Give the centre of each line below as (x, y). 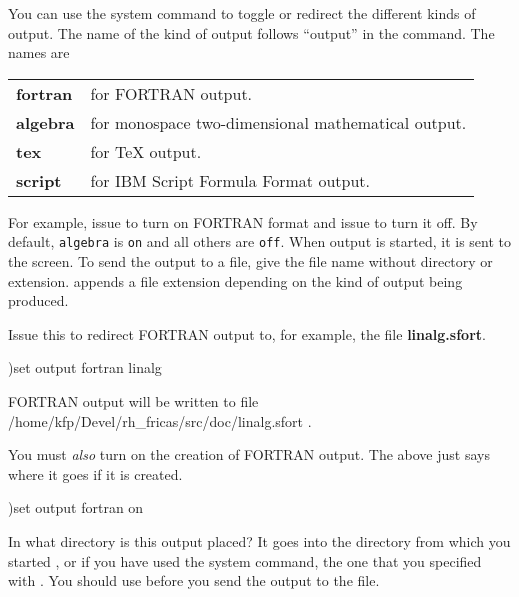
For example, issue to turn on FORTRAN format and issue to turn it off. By (243, 221)
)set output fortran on (76, 507)
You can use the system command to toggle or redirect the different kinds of (242, 13)
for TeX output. (146, 151)
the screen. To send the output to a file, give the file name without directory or (250, 261)
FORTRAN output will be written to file (133, 401)
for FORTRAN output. (171, 93)
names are (39, 52)
